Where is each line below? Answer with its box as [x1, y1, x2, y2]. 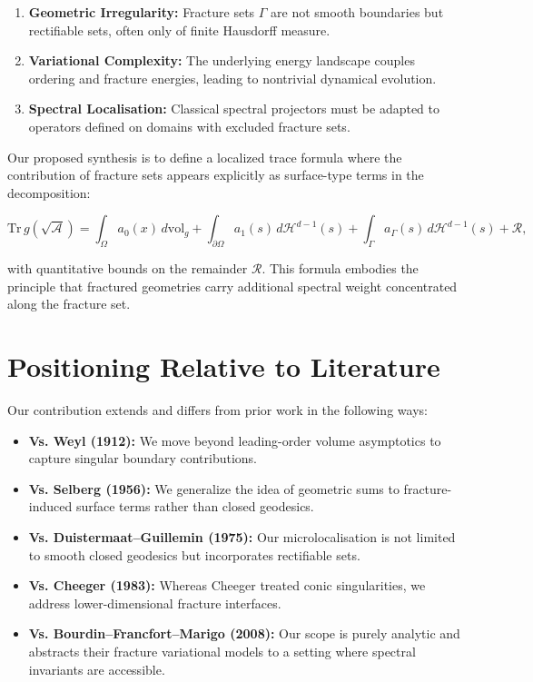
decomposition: [7, 183, 91, 202]
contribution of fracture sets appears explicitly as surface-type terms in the [7, 165, 424, 184]
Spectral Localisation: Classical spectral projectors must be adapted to [28, 99, 440, 118]
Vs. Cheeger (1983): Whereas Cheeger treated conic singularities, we [28, 576, 426, 595]
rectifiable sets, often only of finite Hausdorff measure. [28, 20, 331, 39]
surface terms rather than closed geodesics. [75, 497, 314, 516]
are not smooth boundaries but [271, 3, 444, 21]
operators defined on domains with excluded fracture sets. [28, 116, 350, 135]
